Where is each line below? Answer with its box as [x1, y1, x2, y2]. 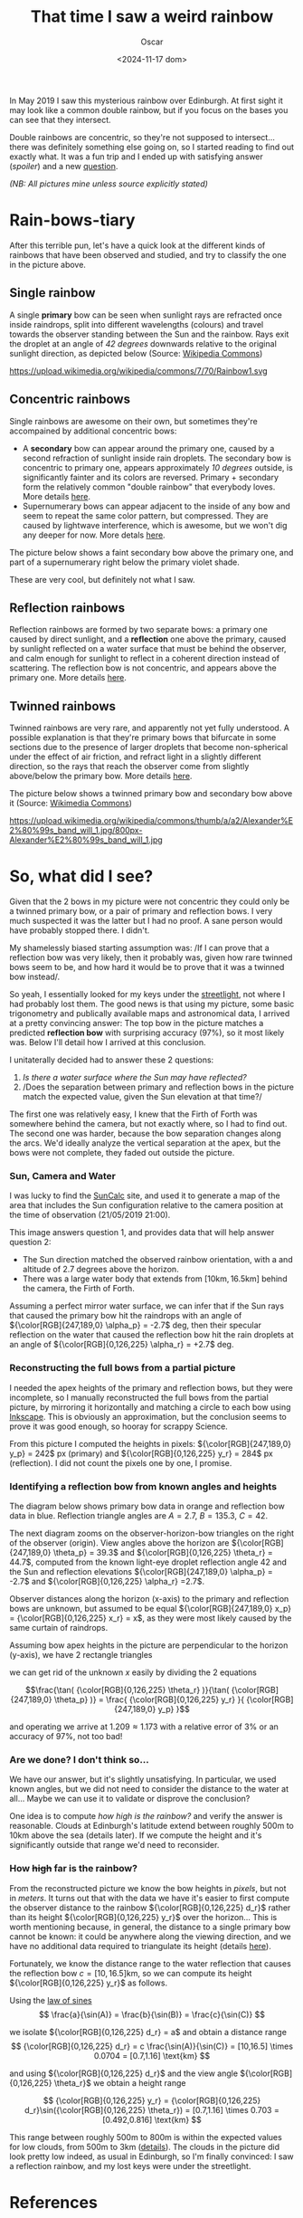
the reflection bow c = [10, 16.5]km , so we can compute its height [9, 1967, 252, 1978]
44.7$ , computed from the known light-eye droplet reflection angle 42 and [9, 1556, 288, 1567]
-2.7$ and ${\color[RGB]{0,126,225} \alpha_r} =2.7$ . [9, 1575, 205, 1586]
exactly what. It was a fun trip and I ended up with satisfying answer [9, 151, 264, 162]
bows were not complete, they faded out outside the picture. [9, 1147, 235, 1158]
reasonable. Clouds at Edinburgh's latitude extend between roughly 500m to [9, 1821, 294, 1832]
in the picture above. [9, 259, 86, 270]
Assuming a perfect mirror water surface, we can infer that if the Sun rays [9, 1300, 285, 1311]
